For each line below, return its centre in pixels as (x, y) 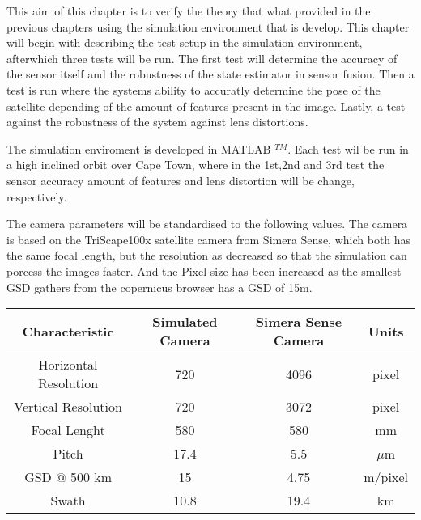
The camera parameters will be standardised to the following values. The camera (207, 224)
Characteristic (68, 331)
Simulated (185, 322)
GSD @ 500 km (68, 477)
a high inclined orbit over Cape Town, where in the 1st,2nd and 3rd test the (196, 165)
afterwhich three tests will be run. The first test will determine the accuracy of (202, 58)
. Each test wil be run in (348, 148)
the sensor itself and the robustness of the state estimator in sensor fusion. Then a (210, 74)
